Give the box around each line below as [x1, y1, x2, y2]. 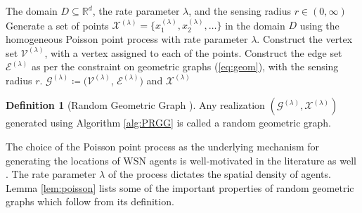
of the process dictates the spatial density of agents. [108, 167, 331, 181]
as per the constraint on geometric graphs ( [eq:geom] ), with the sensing [31, 59, 339, 74]
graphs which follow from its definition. [6, 194, 174, 209]
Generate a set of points [6, 18, 109, 32]
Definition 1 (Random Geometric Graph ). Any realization [6, 98, 265, 112]
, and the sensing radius [188, 4, 291, 18]
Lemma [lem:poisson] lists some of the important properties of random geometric [6, 180, 354, 195]
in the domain [225, 18, 285, 32]
